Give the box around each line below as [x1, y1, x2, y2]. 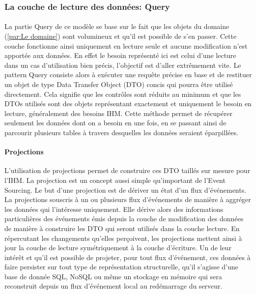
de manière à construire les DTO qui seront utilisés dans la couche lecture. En [4, 223, 240, 233]
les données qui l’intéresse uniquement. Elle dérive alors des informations [4, 204, 224, 214]
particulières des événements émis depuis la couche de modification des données [4, 213, 244, 224]
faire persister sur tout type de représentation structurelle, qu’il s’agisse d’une [4, 262, 238, 272]
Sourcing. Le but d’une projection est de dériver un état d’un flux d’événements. [4, 184, 247, 195]
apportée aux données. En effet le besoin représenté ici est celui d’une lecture [4, 50, 236, 60]
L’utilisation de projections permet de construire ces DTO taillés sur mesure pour [4, 165, 251, 176]
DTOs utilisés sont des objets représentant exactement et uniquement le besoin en [4, 98, 252, 109]
